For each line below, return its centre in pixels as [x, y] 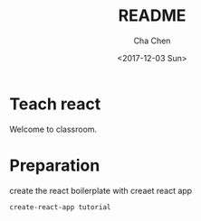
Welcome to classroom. [53, 129]
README [152, 16]
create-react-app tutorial [60, 207]
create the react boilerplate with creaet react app [101, 190]
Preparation [55, 166]
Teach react [55, 104]
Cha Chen [152, 41]
